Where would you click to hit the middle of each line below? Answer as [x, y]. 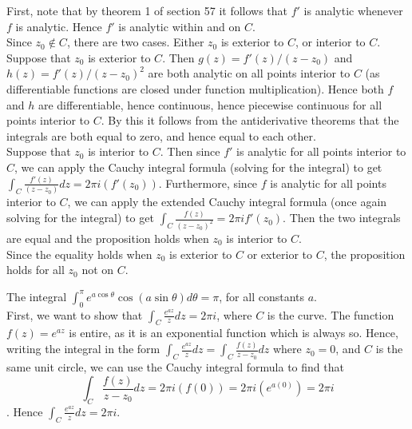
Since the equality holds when [79, 254]
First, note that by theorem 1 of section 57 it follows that [147, 10]
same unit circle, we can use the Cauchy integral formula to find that [175, 367]
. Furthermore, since [208, 183]
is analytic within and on [180, 26]
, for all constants [261, 296]
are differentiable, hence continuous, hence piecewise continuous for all [210, 104]
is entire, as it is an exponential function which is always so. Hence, [234, 333]
